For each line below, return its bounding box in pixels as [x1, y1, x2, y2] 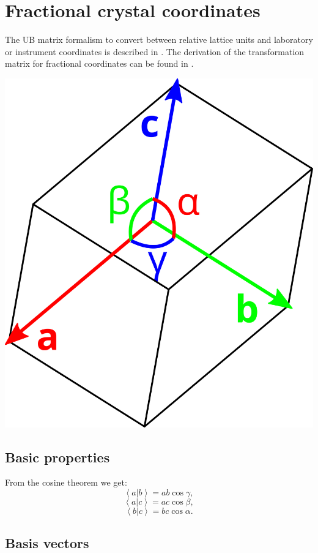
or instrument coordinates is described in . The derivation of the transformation [5, 45, 305, 58]
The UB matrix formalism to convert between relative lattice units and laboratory [5, 33, 313, 46]
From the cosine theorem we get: [5, 476, 127, 489]
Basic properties [5, 447, 110, 466]
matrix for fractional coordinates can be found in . [5, 57, 194, 70]
